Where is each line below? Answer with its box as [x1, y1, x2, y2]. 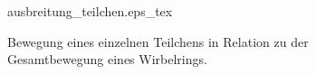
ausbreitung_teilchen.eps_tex [7, 2, 173, 20]
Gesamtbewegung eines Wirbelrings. [7, 50, 207, 69]
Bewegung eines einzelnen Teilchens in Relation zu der [7, 32, 309, 51]
